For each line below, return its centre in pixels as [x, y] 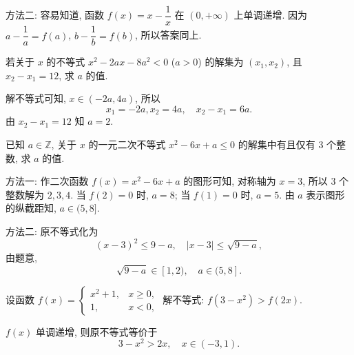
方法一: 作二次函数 [47, 181]
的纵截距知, [31, 208]
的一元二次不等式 [127, 144]
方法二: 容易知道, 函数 [55, 15]
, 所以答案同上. [168, 35]
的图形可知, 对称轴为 [230, 181]
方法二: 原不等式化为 [52, 231]
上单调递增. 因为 [271, 15]
